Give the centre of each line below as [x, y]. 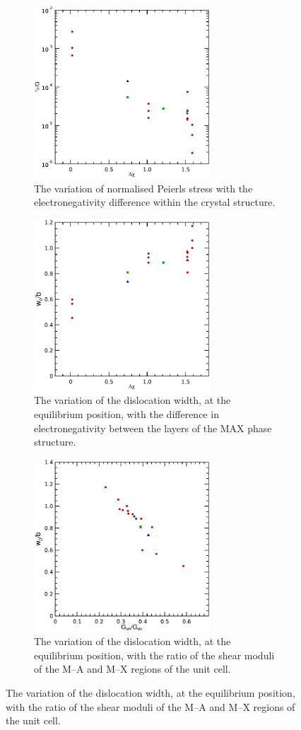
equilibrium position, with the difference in [126, 413]
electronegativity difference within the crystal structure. [155, 202]
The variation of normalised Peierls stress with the [143, 188]
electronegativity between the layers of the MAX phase [153, 428]
